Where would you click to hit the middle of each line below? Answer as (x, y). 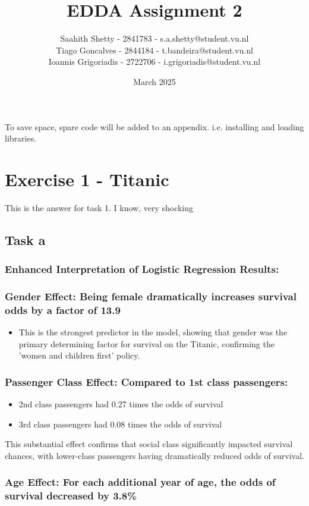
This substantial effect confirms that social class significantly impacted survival (149, 444)
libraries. (21, 138)
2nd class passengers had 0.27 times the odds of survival (121, 404)
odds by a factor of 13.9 (63, 309)
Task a (25, 239)
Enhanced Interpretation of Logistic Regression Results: (142, 269)
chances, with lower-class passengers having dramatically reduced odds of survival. (155, 455)
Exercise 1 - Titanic (87, 179)
